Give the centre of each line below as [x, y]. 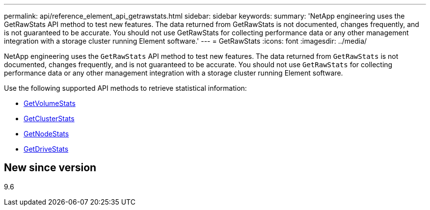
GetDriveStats [46, 149]
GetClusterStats [49, 118]
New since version [50, 168]
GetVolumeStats [50, 103]
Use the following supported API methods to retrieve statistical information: [125, 88]
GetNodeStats [46, 134]
